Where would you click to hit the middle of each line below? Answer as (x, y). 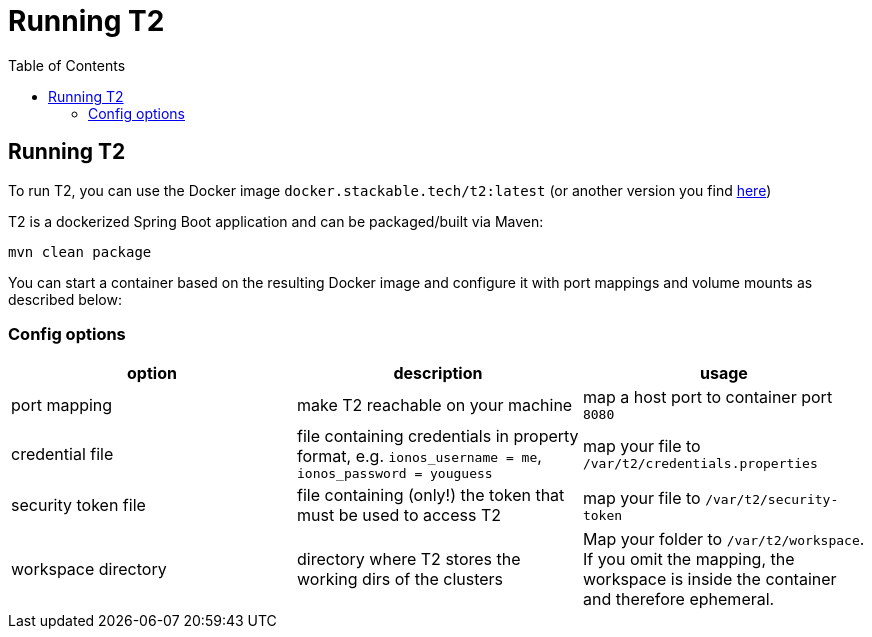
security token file (78, 505)
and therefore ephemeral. (678, 599)
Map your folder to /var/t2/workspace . (723, 539)
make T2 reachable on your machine (434, 404)
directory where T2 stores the (408, 559)
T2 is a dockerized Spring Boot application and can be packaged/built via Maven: (276, 221)
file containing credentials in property (437, 436)
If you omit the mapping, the (688, 559)
